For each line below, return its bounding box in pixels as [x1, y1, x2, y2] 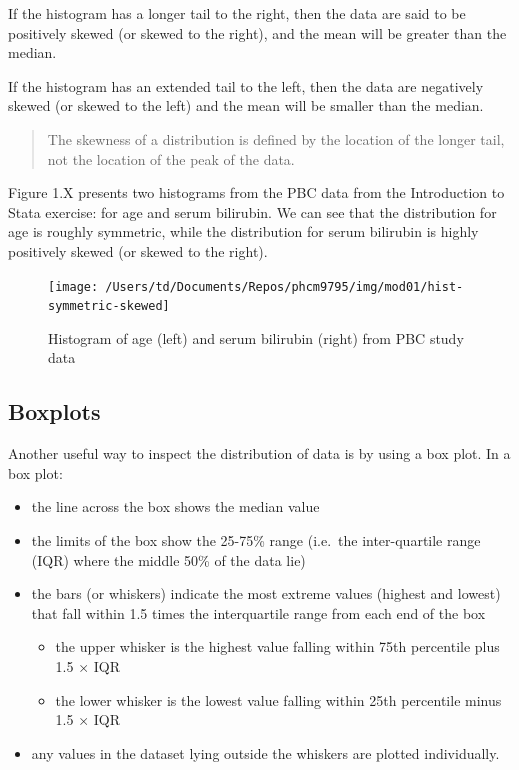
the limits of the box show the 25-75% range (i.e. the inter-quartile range [31, 530, 481, 551]
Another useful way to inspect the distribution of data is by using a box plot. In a [8, 443, 511, 464]
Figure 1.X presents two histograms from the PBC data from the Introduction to [8, 182, 505, 203]
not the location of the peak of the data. [47, 148, 295, 169]
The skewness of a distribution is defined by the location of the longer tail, [47, 128, 505, 149]
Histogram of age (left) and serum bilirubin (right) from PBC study [48, 327, 464, 348]
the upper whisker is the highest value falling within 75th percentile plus [55, 636, 500, 657]
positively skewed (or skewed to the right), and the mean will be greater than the [8, 22, 507, 43]
